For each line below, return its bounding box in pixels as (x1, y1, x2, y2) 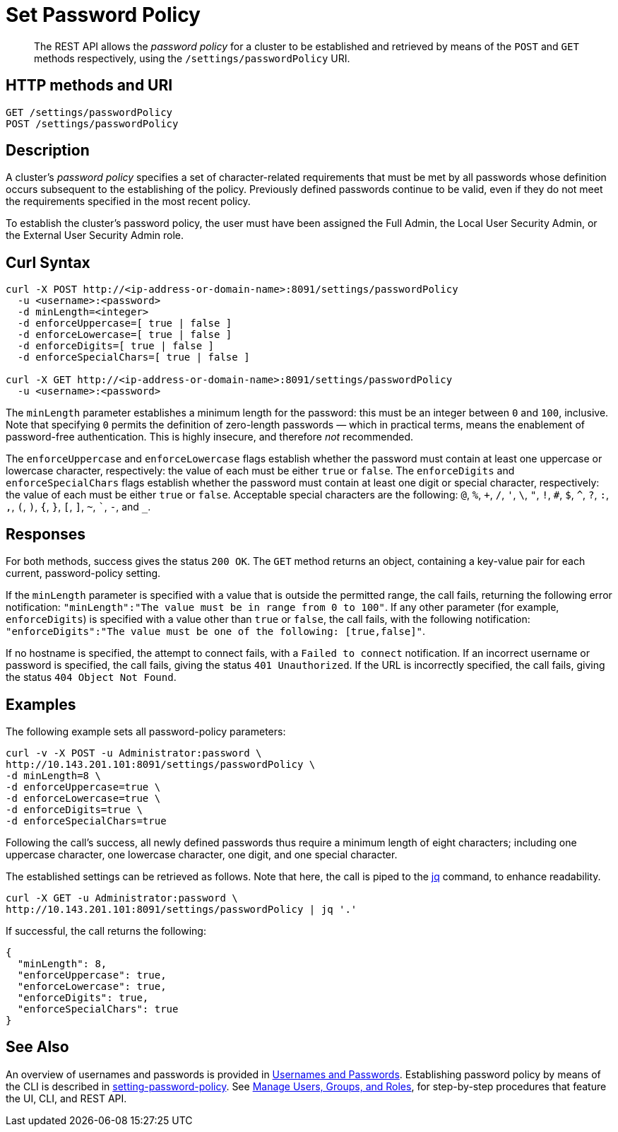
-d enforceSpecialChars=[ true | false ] (17, 351, 250, 363)
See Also (6, 1038, 69, 1056)
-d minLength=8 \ (6, 769, 101, 781)
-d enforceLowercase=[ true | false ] (17, 329, 232, 341)
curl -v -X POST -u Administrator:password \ (6, 747, 262, 759)
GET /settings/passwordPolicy (6, 106, 173, 118)
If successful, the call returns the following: (6, 924, 206, 937)
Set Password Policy (6, 3, 201, 27)
